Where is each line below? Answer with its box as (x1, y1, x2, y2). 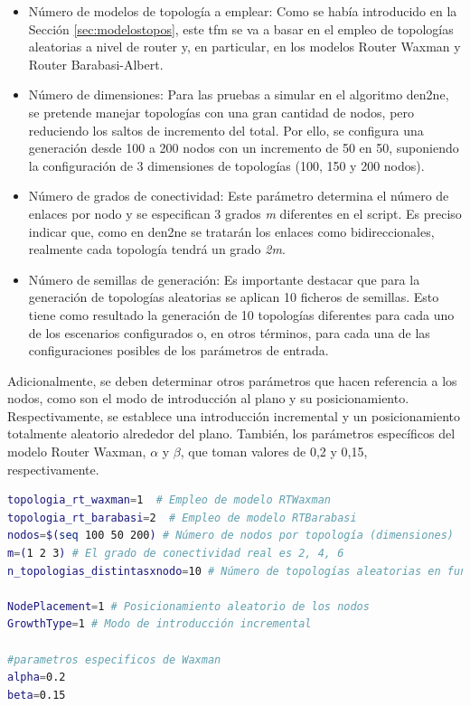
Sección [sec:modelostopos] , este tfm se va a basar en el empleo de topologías (28, 19, 454, 38)
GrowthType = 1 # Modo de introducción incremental (7, 617, 312, 631)
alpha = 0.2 (7, 671, 66, 684)
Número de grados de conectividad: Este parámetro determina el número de (28, 186, 449, 205)
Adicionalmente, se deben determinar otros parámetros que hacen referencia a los (7, 371, 457, 390)
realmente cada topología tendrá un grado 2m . (28, 240, 286, 259)
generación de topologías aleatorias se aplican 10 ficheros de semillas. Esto (28, 287, 439, 306)
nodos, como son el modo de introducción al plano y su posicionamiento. (7, 389, 409, 408)
